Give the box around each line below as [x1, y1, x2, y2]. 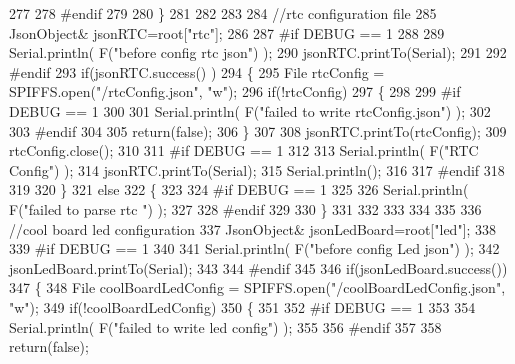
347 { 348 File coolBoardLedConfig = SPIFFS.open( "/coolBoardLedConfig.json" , [9, 277, 506, 298]
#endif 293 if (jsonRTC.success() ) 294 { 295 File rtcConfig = [9, 61, 385, 82]
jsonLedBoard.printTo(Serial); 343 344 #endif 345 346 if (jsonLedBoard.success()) [9, 257, 508, 278]
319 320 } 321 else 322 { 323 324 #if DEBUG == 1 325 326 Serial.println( [9, 179, 469, 200]
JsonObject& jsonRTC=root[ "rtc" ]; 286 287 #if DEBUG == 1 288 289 [9, 22, 445, 43]
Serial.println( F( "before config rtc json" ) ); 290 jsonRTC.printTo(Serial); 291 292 [9, 42, 507, 63]
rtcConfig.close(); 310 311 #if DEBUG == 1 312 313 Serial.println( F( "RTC [9, 140, 479, 161]
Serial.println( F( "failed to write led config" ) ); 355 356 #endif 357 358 [9, 316, 442, 337]
